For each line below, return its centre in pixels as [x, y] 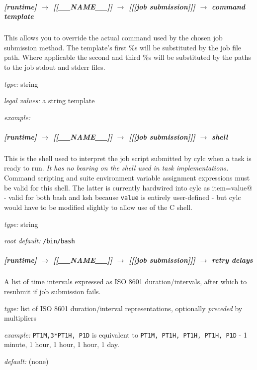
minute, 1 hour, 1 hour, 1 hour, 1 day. [62, 344]
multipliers [20, 318]
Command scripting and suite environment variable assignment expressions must [127, 178]
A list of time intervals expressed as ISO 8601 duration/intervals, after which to [126, 281]
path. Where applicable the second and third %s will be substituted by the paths [128, 57]
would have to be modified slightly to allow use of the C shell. [98, 207]
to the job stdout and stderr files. [55, 67]
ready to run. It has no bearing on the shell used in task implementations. [116, 168]
